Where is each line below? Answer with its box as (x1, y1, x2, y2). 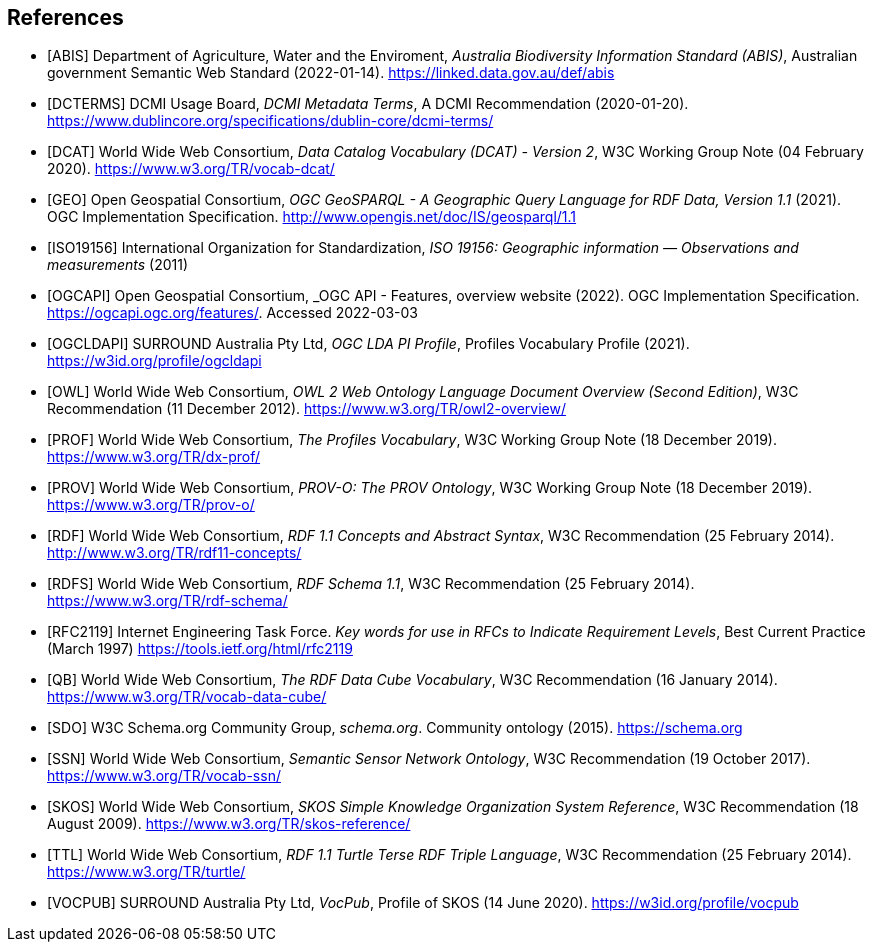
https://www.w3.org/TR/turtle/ (47, 863, 246, 881)
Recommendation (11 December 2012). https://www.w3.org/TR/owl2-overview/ (47, 400, 566, 418)
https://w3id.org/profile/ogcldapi (47, 352, 262, 370)
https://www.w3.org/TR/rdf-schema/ (47, 592, 288, 610)
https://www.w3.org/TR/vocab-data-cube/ (47, 688, 327, 706)
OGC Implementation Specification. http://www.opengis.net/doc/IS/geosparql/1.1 (47, 208, 577, 226)
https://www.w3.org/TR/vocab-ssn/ (47, 767, 281, 785)
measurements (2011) (47, 256, 189, 274)
